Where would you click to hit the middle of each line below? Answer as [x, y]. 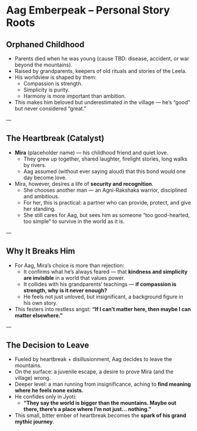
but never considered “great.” [50, 108]
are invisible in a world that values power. [74, 278]
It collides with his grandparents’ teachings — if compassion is [100, 284]
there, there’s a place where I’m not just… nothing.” [87, 409]
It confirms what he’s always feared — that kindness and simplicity [106, 272]
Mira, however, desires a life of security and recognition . [84, 183]
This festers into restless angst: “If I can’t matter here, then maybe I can [103, 309]
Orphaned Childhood [45, 44]
